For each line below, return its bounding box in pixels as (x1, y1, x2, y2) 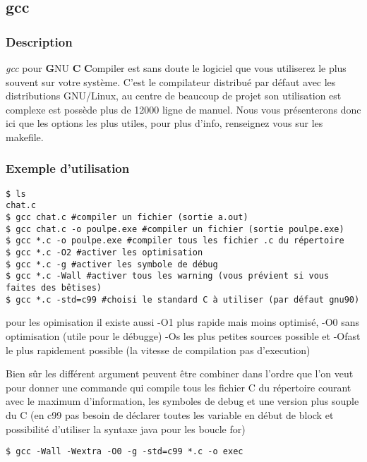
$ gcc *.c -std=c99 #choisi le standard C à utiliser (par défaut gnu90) (6, 294, 360, 305)
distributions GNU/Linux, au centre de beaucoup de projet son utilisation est (6, 88, 342, 103)
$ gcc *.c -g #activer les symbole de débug (6, 259, 218, 269)
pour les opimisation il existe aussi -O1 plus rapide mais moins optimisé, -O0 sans (6, 315, 360, 329)
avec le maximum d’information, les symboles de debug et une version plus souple (6, 394, 359, 408)
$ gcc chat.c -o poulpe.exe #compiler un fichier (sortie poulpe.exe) (6, 224, 344, 234)
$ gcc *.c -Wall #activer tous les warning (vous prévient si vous (6, 271, 330, 281)
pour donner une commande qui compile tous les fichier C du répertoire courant (6, 379, 351, 394)
